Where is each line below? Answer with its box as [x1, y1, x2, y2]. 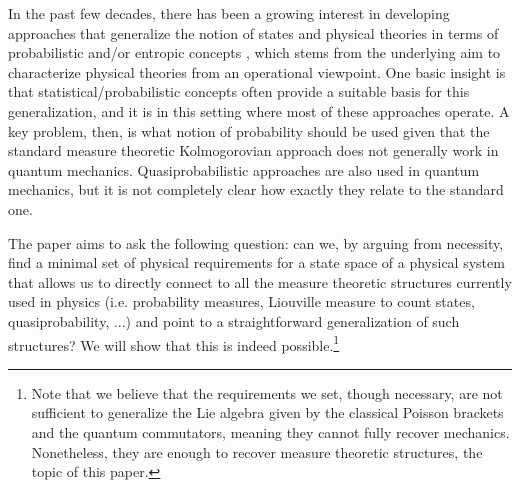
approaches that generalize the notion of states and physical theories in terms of [8, 22, 499, 43]
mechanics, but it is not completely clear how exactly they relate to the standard [8, 179, 504, 200]
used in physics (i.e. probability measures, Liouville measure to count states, [8, 291, 475, 312]
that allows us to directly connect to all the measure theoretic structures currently [8, 271, 512, 292]
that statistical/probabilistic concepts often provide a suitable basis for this [8, 81, 470, 102]
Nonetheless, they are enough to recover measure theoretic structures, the [31, 441, 483, 462]
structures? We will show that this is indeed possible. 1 [8, 331, 340, 355]
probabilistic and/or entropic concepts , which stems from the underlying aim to [8, 42, 501, 63]
